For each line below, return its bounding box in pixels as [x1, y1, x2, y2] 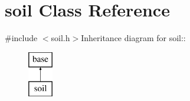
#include [5, 32, 38, 44]
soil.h [51, 32, 70, 44]
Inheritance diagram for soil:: [81, 32, 186, 44]
